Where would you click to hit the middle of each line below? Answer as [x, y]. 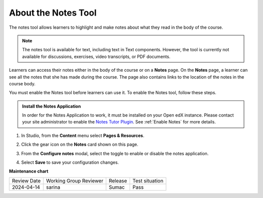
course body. [22, 83]
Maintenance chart [29, 171]
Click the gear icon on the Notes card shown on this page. [80, 144]
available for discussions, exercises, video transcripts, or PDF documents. [96, 57]
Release [118, 180]
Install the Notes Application [52, 106]
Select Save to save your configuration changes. [70, 162]
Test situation [148, 180]
